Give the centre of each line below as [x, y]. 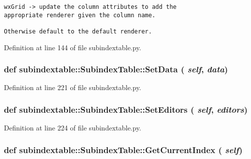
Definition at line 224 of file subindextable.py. [73, 128]
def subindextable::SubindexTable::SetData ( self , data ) [116, 69]
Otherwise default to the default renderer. [78, 31]
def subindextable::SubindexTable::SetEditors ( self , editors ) [126, 109]
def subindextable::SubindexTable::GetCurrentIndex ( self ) [123, 149]
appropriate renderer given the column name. [80, 15]
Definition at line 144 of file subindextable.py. [73, 47]
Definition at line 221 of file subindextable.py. [73, 87]
